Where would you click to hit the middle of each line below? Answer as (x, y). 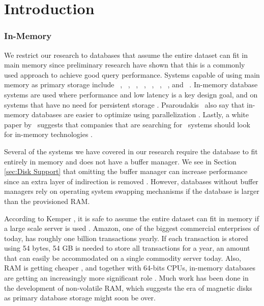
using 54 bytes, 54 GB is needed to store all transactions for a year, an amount (127, 248)
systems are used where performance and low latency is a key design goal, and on (131, 94)
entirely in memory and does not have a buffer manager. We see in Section (120, 161)
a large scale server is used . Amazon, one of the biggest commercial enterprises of (132, 228)
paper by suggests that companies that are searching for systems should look (127, 124)
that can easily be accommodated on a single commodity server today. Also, (123, 258)
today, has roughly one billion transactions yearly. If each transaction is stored (126, 238)
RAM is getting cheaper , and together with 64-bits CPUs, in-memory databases (130, 268)
